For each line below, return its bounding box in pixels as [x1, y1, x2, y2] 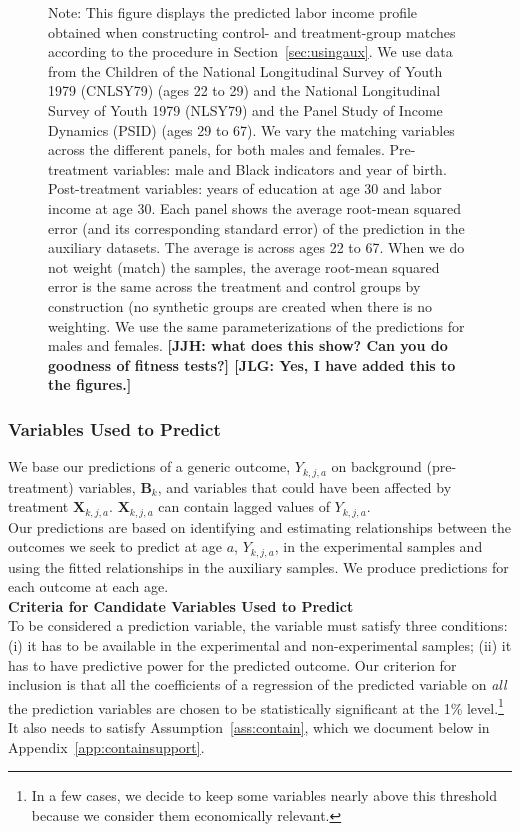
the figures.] [48, 374, 132, 395]
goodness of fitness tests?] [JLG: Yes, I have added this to [48, 354, 456, 375]
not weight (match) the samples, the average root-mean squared [48, 256, 440, 277]
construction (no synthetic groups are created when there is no [48, 295, 432, 316]
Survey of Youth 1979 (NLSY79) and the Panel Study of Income [48, 99, 443, 120]
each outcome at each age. [8, 576, 169, 597]
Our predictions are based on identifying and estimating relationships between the [8, 516, 512, 537]
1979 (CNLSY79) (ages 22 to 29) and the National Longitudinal [48, 80, 441, 101]
